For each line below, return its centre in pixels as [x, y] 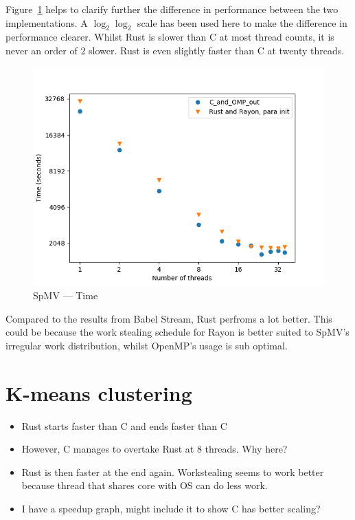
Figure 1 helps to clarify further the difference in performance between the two [172, 9]
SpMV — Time [66, 295]
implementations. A [47, 22]
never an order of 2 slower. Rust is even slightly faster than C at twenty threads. [175, 50]
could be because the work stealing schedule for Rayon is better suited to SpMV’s [177, 332]
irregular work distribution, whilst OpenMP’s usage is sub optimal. [147, 345]
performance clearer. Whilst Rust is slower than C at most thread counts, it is [170, 37]
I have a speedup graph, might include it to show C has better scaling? [171, 509]
